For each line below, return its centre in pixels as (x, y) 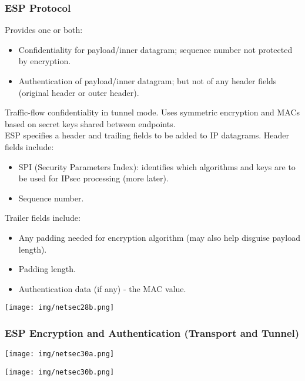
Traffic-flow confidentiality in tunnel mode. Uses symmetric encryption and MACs (152, 112)
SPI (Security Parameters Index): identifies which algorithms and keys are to (157, 166)
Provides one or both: (44, 30)
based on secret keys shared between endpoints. (90, 123)
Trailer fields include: (43, 218)
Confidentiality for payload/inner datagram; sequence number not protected (155, 49)
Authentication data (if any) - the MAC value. (102, 288)
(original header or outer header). (79, 92)
